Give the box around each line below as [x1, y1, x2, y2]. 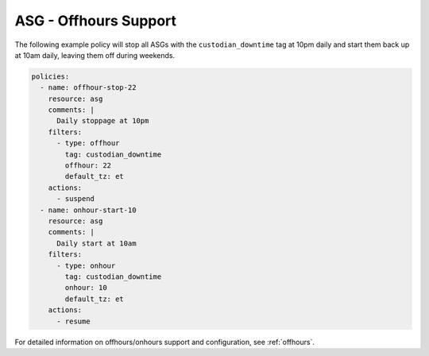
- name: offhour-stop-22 [40, 83, 137, 92]
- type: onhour [56, 261, 116, 270]
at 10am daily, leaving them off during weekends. [14, 50, 176, 60]
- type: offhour [56, 139, 120, 148]
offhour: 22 [64, 161, 111, 170]
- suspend [56, 195, 95, 203]
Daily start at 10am [56, 238, 137, 248]
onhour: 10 [64, 283, 107, 292]
